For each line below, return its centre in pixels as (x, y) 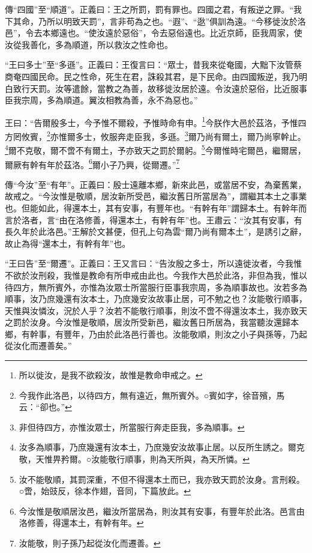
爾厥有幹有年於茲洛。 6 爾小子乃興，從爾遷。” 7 (92, 163)
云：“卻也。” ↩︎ (45, 407)
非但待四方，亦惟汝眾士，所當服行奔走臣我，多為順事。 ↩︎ (132, 427)
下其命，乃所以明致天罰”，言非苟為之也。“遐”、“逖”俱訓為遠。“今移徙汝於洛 (155, 21)
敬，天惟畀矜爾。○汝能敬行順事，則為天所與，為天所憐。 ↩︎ (134, 459)
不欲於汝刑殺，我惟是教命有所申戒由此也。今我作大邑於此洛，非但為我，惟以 (156, 275)
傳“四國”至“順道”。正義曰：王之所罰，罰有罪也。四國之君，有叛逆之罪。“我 (154, 9)
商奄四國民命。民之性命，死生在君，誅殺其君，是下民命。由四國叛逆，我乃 (152, 76)
